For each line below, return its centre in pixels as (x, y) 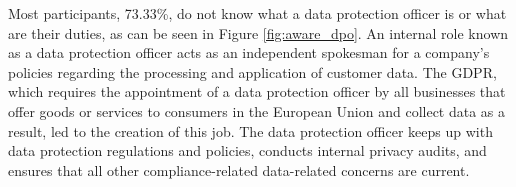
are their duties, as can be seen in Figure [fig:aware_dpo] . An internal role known (258, 32)
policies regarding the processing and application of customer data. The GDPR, (252, 71)
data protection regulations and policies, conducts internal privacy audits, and (247, 150)
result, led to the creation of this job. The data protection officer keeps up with (250, 130)
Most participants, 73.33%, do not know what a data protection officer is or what (257, 13)
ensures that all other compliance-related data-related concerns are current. (239, 169)
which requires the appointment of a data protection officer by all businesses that (257, 91)
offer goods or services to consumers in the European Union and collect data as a (257, 110)
